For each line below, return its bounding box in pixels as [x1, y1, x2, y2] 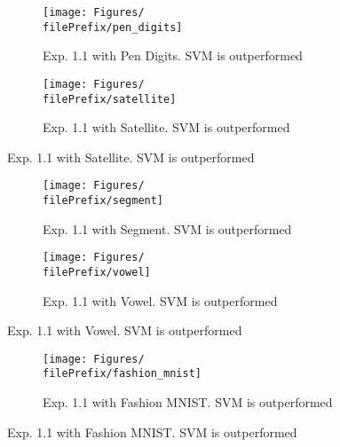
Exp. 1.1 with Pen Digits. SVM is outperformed [43, 46, 303, 65]
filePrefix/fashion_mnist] [43, 367, 202, 380]
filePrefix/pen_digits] [43, 20, 183, 34]
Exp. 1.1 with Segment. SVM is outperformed [43, 219, 292, 238]
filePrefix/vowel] [43, 265, 151, 278]
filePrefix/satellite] [43, 92, 177, 106]
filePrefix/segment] [43, 194, 164, 208]
